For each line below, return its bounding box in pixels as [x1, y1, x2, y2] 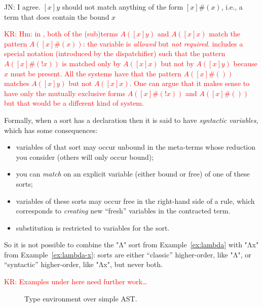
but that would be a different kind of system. [4, 98, 144, 108]
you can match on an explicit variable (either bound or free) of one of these [16, 168, 250, 179]
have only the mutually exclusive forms [4, 87, 125, 98]
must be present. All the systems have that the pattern [10, 68, 181, 78]
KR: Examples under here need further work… [4, 276, 147, 287]
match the [209, 28, 241, 39]
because [233, 58, 257, 68]
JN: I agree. [4, 2, 41, 12]
